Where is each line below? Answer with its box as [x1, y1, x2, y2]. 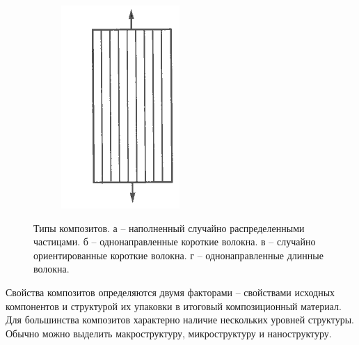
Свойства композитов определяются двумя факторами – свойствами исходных [6, 284, 335, 299]
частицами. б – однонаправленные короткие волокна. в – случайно [33, 234, 316, 249]
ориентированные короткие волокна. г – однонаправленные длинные [33, 247, 324, 262]
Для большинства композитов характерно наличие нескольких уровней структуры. [6, 312, 354, 327]
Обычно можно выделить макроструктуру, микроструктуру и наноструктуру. [6, 325, 332, 340]
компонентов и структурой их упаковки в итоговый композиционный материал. [6, 298, 342, 313]
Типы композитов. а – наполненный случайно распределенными [33, 220, 305, 235]
